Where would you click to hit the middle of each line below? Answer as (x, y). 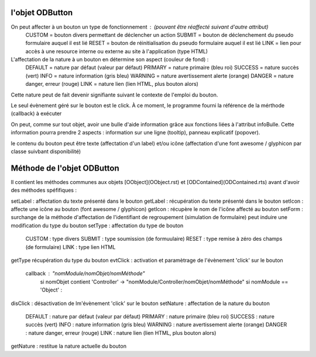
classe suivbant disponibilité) (46, 151)
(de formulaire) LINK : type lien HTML (71, 247)
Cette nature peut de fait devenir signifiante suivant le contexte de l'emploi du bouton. (114, 95)
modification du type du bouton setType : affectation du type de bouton (97, 226)
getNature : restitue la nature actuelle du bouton (69, 346)
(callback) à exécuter (36, 113)
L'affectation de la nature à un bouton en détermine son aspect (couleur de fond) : (110, 60)
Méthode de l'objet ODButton (65, 168)
